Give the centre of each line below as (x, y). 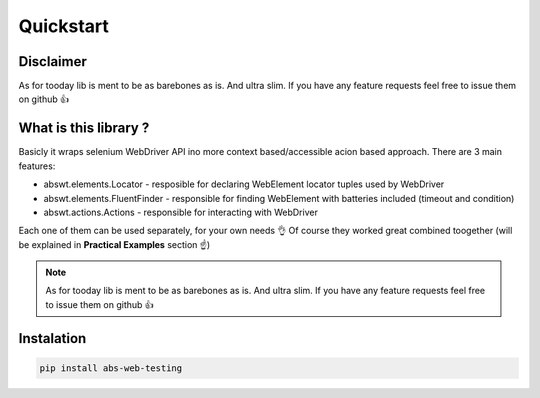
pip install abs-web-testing (111, 368)
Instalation (52, 338)
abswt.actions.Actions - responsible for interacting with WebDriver (181, 212)
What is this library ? (84, 128)
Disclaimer (52, 61)
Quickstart (64, 26)
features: (37, 166)
